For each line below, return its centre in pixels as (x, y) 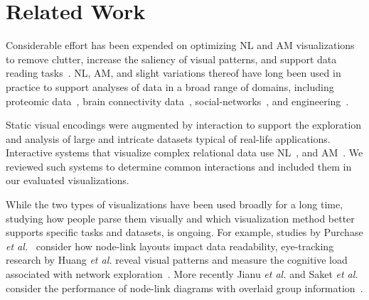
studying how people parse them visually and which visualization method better (180, 218)
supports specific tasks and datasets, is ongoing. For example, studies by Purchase (184, 232)
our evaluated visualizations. (68, 180)
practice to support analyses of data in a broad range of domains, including (170, 86)
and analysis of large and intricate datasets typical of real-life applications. (168, 138)
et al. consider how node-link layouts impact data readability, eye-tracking (170, 246)
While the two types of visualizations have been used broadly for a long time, (175, 204)
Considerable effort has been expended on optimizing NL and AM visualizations (180, 45)
